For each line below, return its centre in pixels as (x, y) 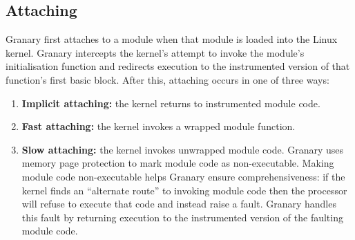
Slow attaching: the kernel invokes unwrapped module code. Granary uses (183, 149)
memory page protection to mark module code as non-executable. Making (178, 163)
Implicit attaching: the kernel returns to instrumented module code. (171, 103)
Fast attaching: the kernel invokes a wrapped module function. (159, 126)
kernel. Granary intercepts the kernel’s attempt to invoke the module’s (155, 52)
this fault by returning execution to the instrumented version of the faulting (182, 217)
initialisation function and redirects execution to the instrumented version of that (178, 66)
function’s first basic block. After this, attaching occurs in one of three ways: (167, 79)
